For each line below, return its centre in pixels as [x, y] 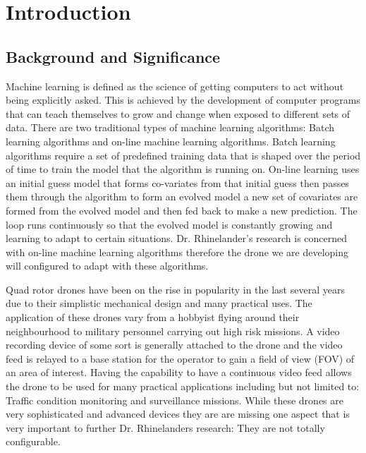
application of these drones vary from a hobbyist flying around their [153, 317]
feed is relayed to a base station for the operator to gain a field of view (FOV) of [180, 358]
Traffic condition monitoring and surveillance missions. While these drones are [175, 400]
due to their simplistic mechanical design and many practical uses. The [159, 303]
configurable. [33, 441]
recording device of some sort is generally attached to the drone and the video [174, 345]
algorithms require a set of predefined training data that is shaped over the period [183, 155]
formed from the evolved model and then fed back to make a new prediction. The [182, 210]
